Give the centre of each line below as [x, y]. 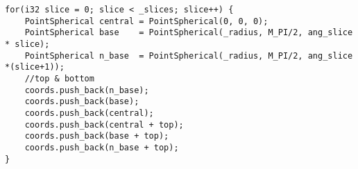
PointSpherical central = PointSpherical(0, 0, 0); [146, 21]
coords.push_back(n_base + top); [102, 147]
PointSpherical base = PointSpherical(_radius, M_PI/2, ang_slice [189, 33]
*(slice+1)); [35, 67]
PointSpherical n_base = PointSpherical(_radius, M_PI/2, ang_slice [189, 56]
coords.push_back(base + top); [97, 136]
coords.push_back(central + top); [104, 125]
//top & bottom [59, 78]
